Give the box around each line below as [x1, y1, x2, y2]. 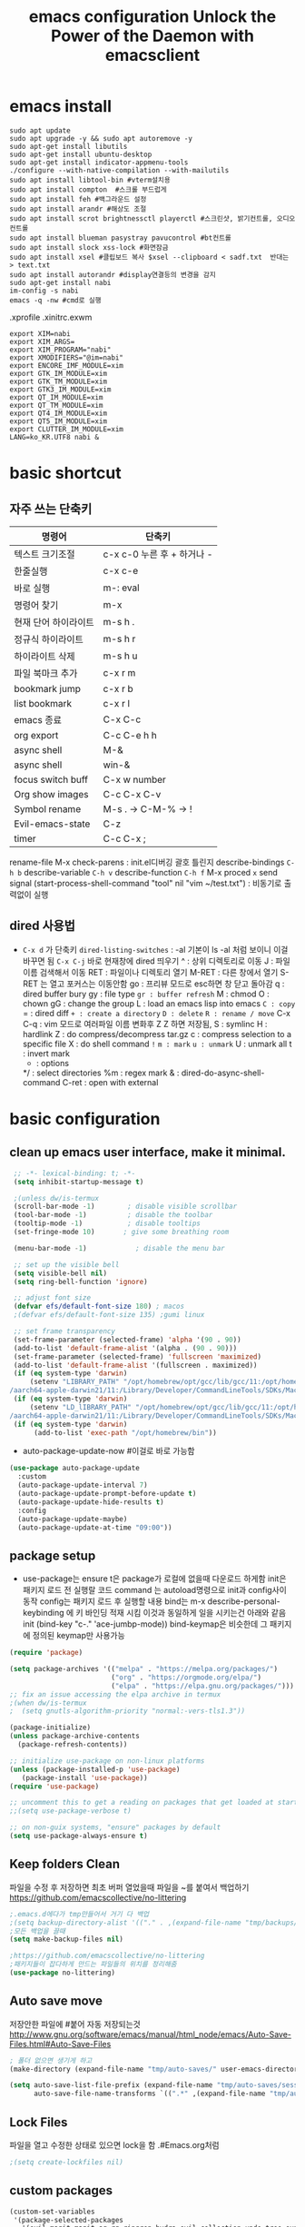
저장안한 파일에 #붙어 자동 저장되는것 [9, 2018, 141, 2029]
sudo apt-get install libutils [9, 142, 128, 151]
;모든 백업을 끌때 [9, 1926, 66, 1935]
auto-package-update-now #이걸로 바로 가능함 [22, 1446, 195, 1457]
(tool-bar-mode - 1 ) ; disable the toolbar [13, 1211, 213, 1220]
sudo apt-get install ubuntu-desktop [9, 150, 152, 159]
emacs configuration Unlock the [28, 6, 277, 27]
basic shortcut [9, 463, 122, 483]
